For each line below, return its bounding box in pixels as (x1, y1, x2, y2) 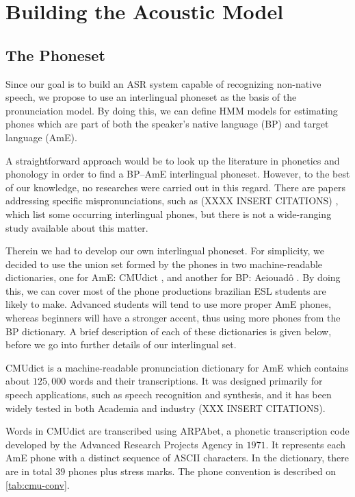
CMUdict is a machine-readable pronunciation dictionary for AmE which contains (5, 360, 349, 374)
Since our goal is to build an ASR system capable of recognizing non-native (5, 76, 321, 90)
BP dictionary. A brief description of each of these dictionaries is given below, (5, 324, 332, 338)
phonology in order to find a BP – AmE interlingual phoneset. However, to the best (5, 167, 350, 181)
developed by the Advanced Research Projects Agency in (5, 437, 244, 451)
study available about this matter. (5, 220, 148, 234)
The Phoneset (5, 44, 105, 65)
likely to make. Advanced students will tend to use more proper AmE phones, (5, 297, 332, 311)
